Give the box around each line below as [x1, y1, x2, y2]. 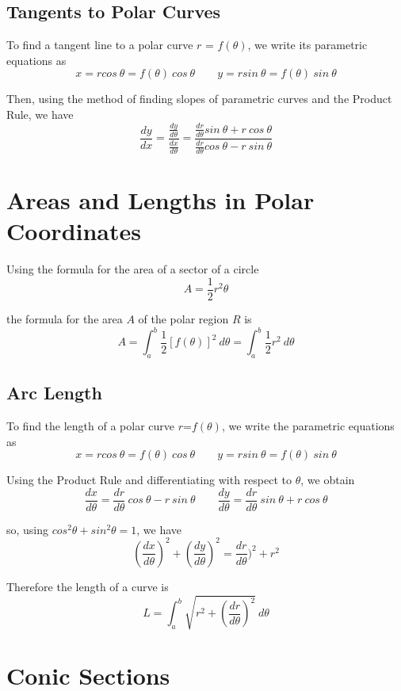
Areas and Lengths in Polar [6, 184, 315, 216]
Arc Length [6, 380, 102, 405]
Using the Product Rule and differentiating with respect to [6, 471, 292, 488]
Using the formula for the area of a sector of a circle [6, 261, 259, 277]
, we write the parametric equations [221, 418, 395, 433]
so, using [6, 521, 49, 537]
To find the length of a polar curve [6, 418, 175, 433]
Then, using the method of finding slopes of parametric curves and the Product [6, 90, 392, 107]
